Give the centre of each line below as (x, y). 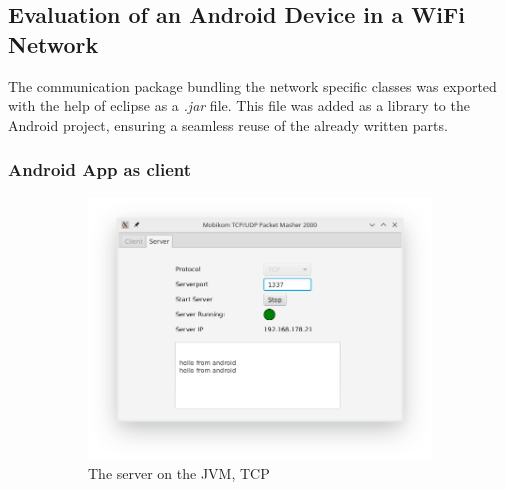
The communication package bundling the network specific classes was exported (252, 85)
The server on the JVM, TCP (179, 472)
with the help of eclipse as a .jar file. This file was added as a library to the (239, 105)
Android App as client (100, 169)
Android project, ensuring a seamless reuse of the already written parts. (228, 124)
